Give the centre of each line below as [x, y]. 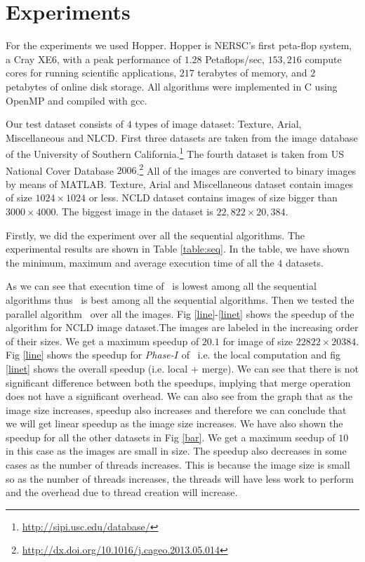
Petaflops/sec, [235, 59]
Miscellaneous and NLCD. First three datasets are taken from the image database [182, 137]
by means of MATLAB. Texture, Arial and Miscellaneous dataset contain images [180, 183]
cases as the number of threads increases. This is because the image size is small [178, 465]
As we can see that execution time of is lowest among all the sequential [161, 286]
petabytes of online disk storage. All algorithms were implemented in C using [172, 86]
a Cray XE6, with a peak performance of [93, 59]
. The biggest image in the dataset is [134, 211]
